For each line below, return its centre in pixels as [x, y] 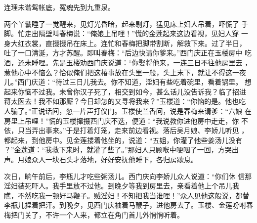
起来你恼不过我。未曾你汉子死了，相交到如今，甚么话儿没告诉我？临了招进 [125, 91]
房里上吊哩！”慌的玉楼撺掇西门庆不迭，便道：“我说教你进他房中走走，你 [122, 120]
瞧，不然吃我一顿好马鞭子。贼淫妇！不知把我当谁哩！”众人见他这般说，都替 [127, 195]
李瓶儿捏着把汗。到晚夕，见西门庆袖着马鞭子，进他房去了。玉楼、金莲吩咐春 [128, 205]
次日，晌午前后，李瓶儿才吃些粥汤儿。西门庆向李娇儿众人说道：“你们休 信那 [128, 176]
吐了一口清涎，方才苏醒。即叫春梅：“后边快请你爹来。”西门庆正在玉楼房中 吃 [128, 53]
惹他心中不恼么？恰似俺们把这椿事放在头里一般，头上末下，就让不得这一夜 [125, 72]
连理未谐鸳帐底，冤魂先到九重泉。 [59, 7]
